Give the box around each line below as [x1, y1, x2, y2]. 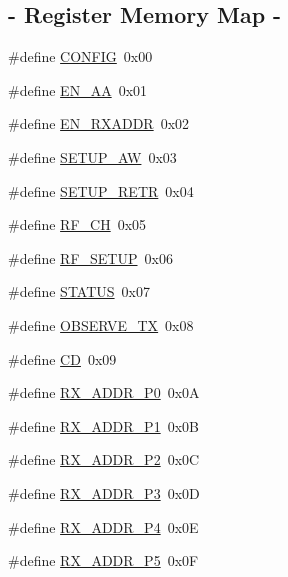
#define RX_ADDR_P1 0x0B [8, 415, 199, 436]
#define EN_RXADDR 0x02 [8, 113, 190, 134]
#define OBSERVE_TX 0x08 [8, 314, 194, 335]
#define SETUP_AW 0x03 [8, 146, 177, 167]
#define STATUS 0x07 [8, 281, 150, 302]
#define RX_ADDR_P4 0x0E [8, 516, 199, 537]
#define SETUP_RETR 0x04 [8, 180, 194, 201]
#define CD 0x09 [8, 348, 117, 369]
